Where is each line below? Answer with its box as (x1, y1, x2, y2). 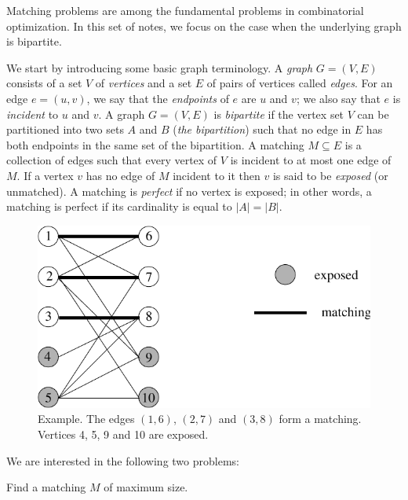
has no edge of (86, 167, 155, 183)
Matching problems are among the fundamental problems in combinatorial (6, 2, 364, 18)
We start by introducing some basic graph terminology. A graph (6, 59, 313, 75)
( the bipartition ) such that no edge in (173, 121, 352, 138)
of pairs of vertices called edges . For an (206, 75, 393, 91)
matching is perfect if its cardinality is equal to (6, 198, 232, 215)
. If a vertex (16, 167, 74, 183)
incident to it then (173, 167, 260, 183)
